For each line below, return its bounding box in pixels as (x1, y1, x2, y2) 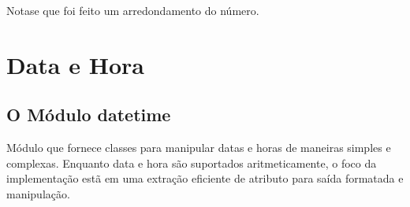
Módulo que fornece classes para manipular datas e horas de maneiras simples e (6, 139, 391, 156)
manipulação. (6, 185, 70, 201)
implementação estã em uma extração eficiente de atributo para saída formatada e (6, 170, 404, 187)
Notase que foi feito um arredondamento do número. (6, 2, 259, 18)
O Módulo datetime (6, 102, 171, 127)
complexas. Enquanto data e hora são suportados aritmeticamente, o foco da (6, 154, 377, 171)
